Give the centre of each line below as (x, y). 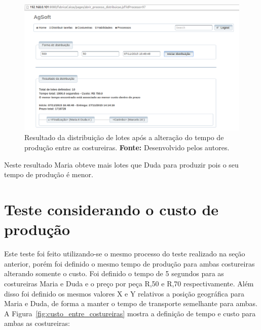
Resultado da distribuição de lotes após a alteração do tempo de (124, 137)
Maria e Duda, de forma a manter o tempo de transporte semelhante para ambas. (131, 303)
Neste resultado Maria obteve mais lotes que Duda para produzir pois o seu (121, 164)
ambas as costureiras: (37, 323)
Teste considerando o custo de (111, 209)
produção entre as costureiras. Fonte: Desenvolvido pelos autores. (127, 147)
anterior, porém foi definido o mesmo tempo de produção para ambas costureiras (129, 263)
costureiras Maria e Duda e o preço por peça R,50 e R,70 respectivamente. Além (129, 283)
